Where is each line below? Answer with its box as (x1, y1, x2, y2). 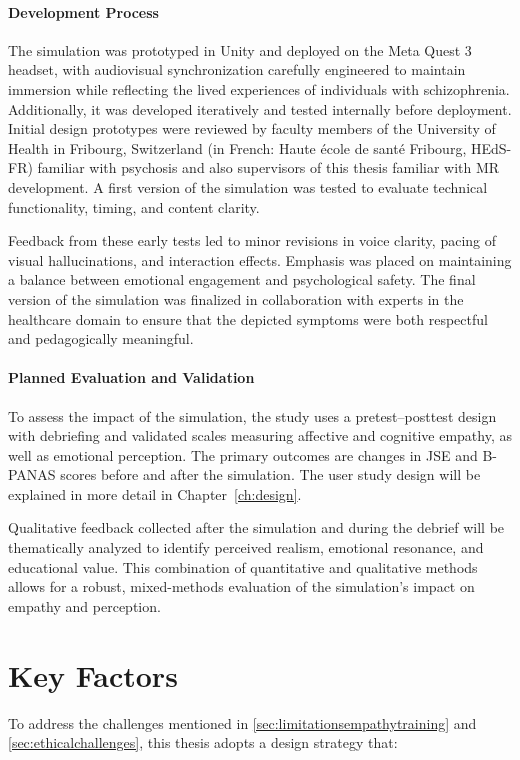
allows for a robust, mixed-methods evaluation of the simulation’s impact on (8, 576, 475, 597)
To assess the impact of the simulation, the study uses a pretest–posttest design (8, 405, 497, 426)
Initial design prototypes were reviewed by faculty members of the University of (8, 118, 496, 139)
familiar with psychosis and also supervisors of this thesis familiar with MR (37, 157, 500, 178)
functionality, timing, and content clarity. (8, 196, 260, 217)
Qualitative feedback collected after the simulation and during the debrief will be (8, 517, 505, 538)
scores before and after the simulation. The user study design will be (60, 464, 481, 485)
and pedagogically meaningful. (8, 328, 194, 349)
